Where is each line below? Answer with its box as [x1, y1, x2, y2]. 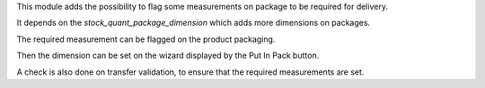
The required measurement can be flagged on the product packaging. [16, 34, 276, 44]
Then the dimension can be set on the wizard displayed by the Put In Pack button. [16, 50, 320, 61]
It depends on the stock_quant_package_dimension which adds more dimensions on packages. [16, 18, 371, 28]
